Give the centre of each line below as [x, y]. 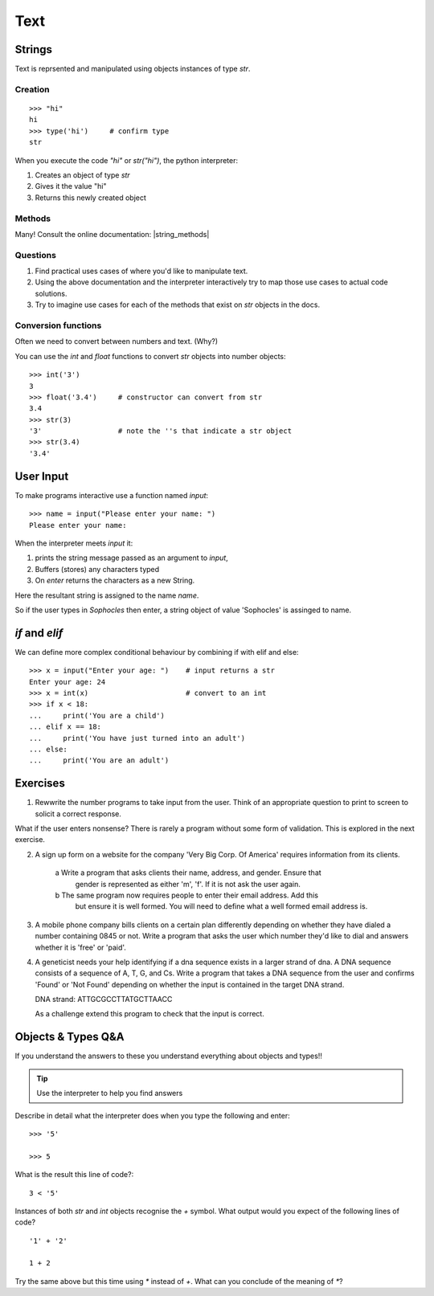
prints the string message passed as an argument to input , [131, 558]
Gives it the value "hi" [71, 186]
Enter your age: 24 [68, 682]
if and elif [39, 633]
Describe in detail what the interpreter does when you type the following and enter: [152, 1115]
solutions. [51, 293]
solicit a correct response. [78, 814]
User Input [42, 476]
